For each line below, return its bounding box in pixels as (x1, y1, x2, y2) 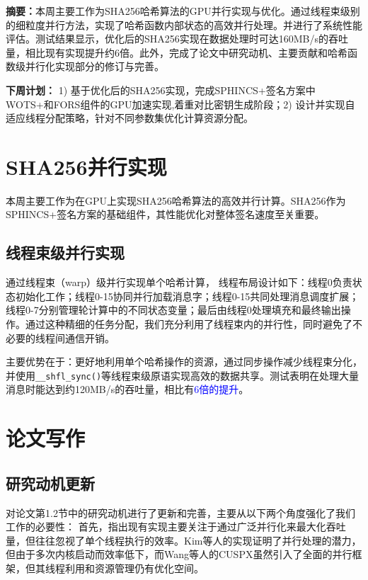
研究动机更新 (6, 472, 95, 494)
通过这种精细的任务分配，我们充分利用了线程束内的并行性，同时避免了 (25, 317, 352, 331)
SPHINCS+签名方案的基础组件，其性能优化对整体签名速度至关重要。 (6, 207, 325, 222)
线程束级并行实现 (6, 241, 125, 263)
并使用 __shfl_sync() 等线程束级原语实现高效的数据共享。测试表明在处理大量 (6, 368, 360, 382)
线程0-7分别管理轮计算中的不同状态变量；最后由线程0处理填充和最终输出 (6, 302, 341, 317)
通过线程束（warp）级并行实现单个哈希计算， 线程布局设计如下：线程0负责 (6, 275, 352, 290)
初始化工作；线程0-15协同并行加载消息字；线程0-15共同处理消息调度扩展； (15, 288, 360, 303)
